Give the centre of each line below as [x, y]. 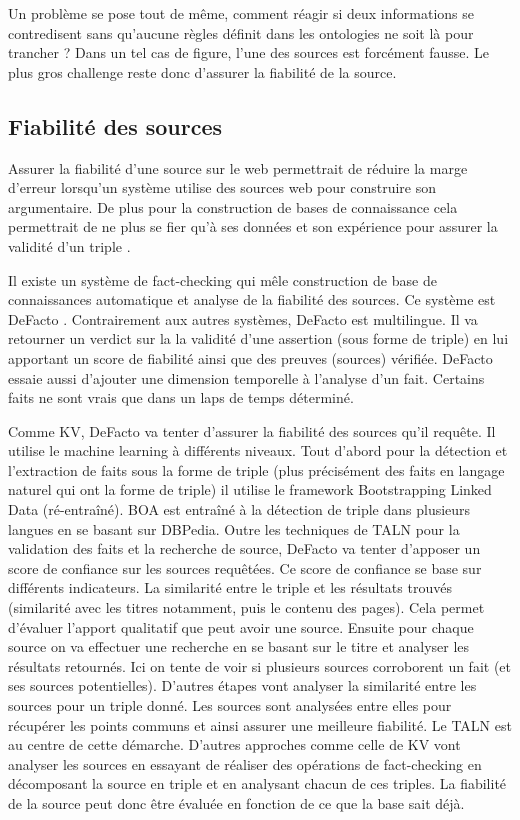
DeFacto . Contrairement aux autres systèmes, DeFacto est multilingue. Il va [243, 318]
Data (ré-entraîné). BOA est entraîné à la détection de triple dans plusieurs [239, 509]
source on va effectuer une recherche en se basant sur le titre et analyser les [239, 646]
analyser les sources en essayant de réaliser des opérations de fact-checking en [245, 763]
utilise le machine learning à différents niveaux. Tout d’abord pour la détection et [258, 450]
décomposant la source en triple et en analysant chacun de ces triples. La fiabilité [257, 783]
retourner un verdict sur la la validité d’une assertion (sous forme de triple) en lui [258, 338]
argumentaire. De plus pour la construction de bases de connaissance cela [233, 206]
